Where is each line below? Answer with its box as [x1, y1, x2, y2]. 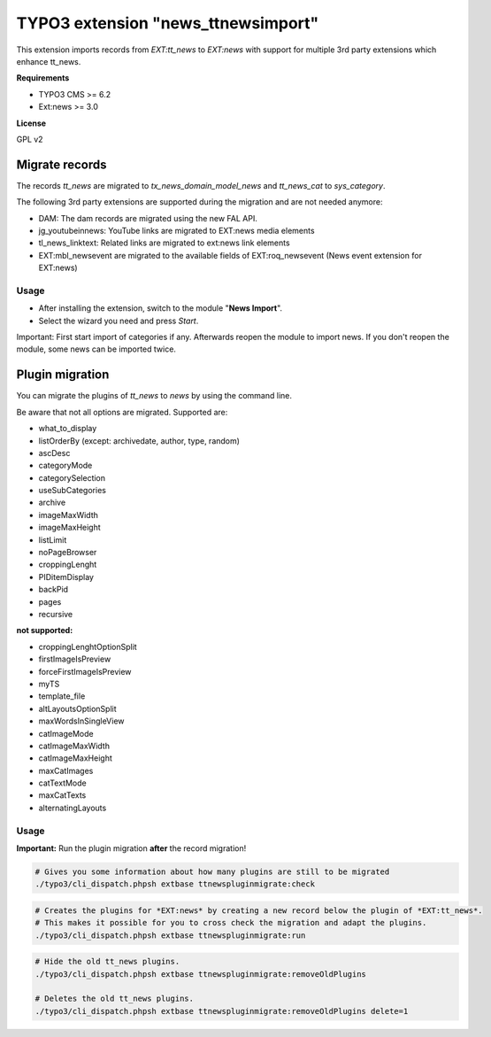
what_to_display [38, 423, 97, 434]
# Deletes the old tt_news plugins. [35, 994, 195, 1004]
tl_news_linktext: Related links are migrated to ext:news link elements [38, 237, 291, 248]
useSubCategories [38, 485, 106, 496]
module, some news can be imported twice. [16, 344, 177, 354]
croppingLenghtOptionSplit [38, 641, 137, 652]
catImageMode [38, 728, 94, 739]
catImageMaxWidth [38, 740, 111, 751]
